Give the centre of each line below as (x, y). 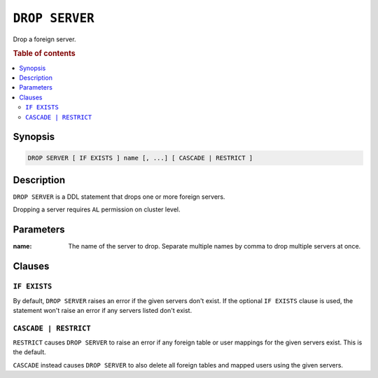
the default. (30, 352)
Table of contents (44, 54)
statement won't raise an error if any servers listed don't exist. (103, 310)
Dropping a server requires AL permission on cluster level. (97, 209)
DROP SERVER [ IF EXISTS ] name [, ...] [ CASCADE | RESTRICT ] (140, 158)
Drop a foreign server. (44, 39)
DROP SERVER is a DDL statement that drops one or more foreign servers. (119, 197)
